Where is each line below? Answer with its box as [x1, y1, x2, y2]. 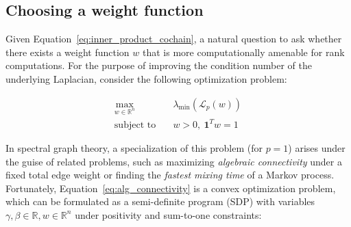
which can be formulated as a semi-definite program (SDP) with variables [5, 194, 315, 209]
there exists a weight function [5, 44, 130, 59]
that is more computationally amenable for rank [142, 44, 345, 59]
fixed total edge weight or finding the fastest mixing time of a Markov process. [5, 168, 335, 182]
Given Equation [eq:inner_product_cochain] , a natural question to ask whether [5, 31, 342, 46]
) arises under [288, 140, 346, 155]
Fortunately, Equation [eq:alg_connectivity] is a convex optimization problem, [5, 181, 336, 195]
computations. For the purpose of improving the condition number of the [5, 58, 313, 72]
